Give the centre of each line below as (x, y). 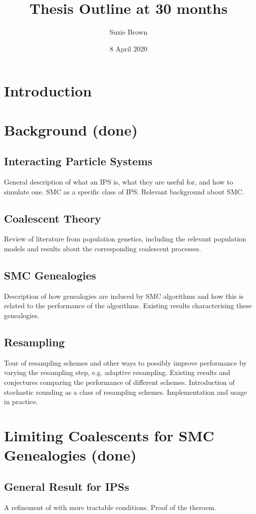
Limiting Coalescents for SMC (109, 435)
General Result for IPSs (67, 486)
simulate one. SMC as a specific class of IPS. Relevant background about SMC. (124, 191)
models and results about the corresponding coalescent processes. (103, 249)
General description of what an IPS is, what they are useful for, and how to (119, 182)
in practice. (21, 401)
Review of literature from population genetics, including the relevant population (125, 239)
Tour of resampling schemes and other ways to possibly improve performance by (126, 362)
